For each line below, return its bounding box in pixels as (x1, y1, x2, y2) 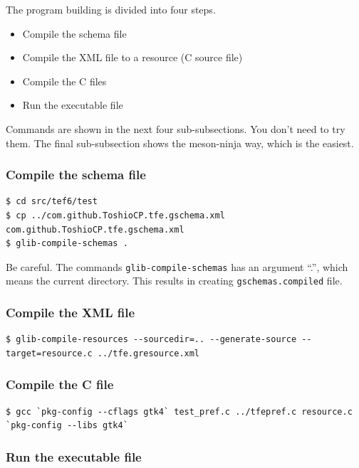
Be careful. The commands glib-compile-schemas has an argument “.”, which (6, 259, 348, 274)
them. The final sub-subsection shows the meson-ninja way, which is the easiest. (6, 135, 354, 150)
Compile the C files (22, 73, 107, 88)
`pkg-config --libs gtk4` (6, 420, 128, 431)
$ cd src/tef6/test (6, 196, 98, 207)
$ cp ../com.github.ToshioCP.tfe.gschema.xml (6, 210, 225, 220)
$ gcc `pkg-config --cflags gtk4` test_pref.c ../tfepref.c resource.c (6, 406, 353, 417)
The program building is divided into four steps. (6, 2, 216, 16)
